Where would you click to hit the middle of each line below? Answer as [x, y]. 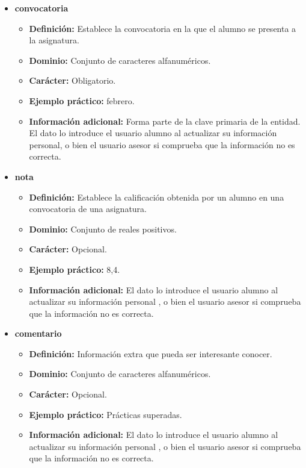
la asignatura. [54, 40]
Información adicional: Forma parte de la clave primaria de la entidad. [165, 121]
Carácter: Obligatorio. [72, 80]
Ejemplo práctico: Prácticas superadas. [106, 414]
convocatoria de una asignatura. [88, 209]
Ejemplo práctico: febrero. [82, 100]
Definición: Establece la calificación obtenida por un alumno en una [157, 197]
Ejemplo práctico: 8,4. [75, 269]
